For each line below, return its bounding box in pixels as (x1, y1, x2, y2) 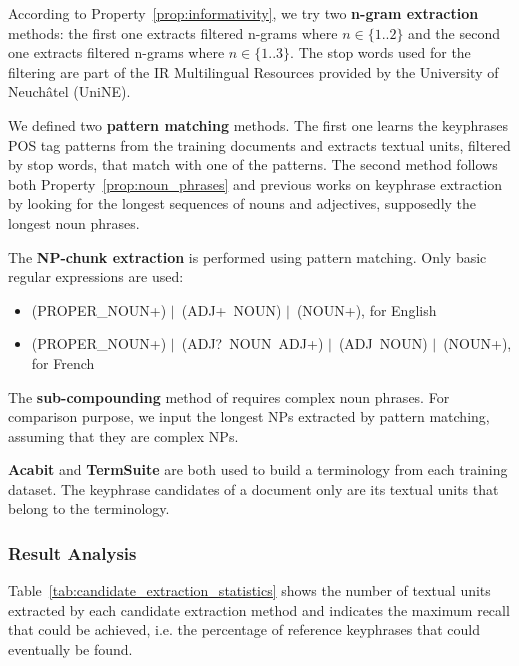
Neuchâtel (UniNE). (8, 81, 131, 102)
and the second (408, 22, 500, 43)
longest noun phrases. (8, 212, 140, 233)
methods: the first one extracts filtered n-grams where (8, 22, 338, 43)
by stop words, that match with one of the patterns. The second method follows (8, 154, 498, 175)
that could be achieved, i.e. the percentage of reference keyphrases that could (8, 619, 481, 640)
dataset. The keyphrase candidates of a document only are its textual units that (8, 478, 499, 499)
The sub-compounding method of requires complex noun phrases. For (8, 386, 450, 407)
